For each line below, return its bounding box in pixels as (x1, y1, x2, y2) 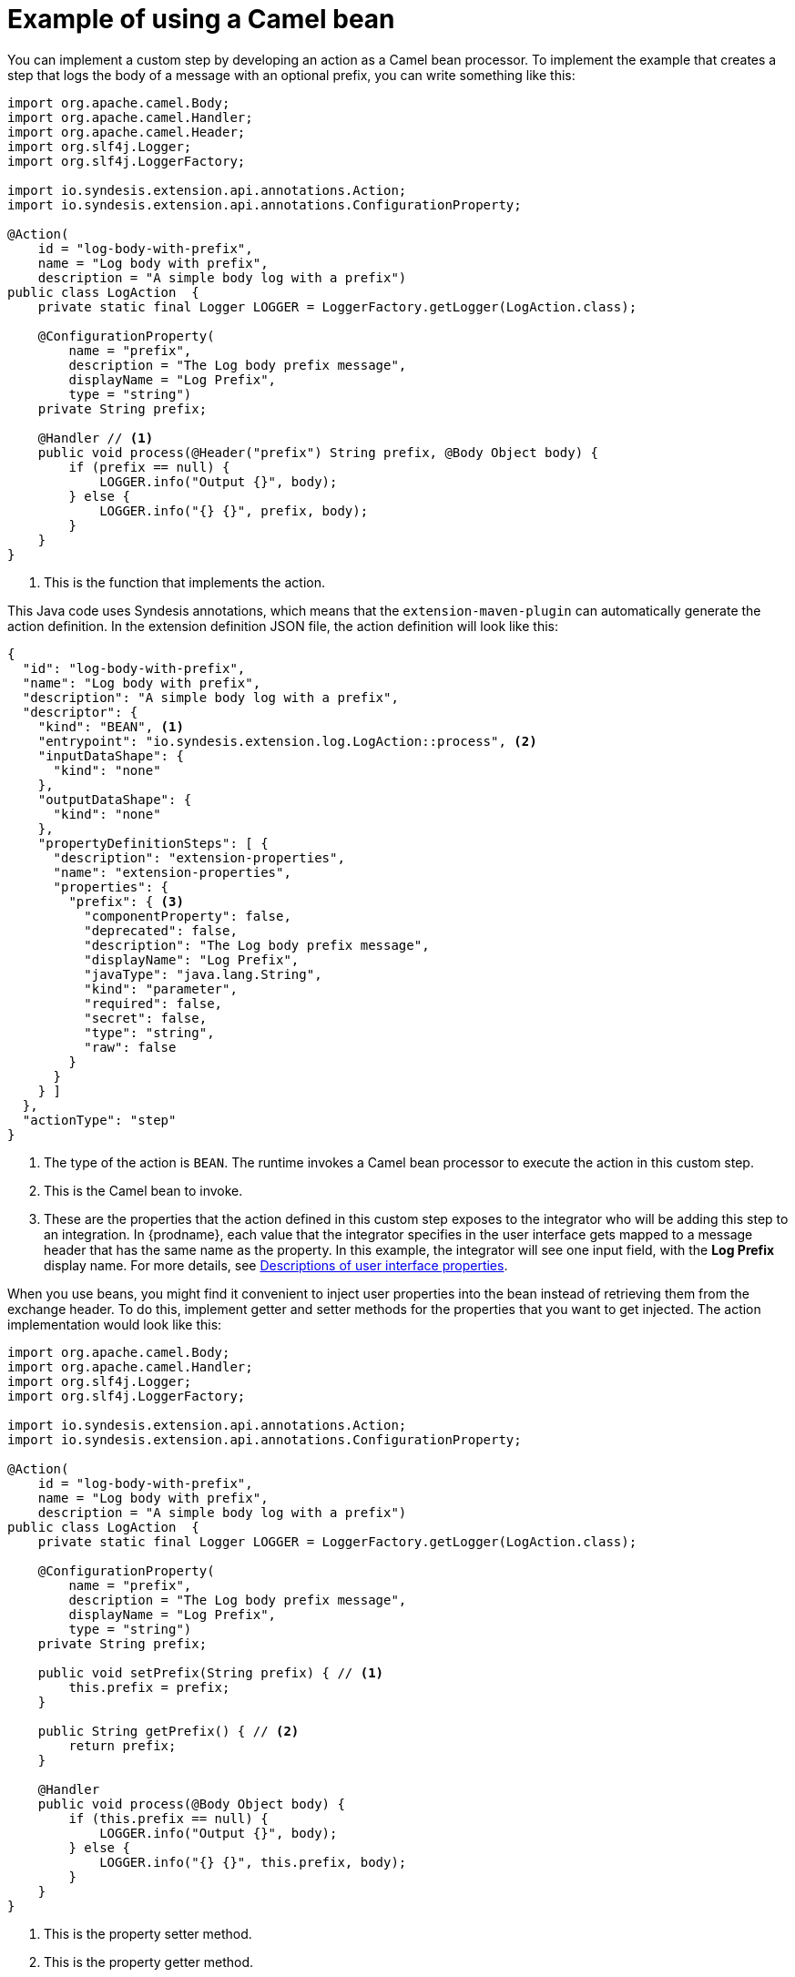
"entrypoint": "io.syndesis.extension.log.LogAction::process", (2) (37, 733, 537, 749)
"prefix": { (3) (68, 893, 184, 909)
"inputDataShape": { (37, 748, 184, 763)
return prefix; (68, 1738, 177, 1753)
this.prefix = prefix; (68, 1679, 230, 1695)
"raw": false (84, 1039, 177, 1055)
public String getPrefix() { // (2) (37, 1723, 300, 1738)
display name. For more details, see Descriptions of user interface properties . (44, 1257, 508, 1273)
